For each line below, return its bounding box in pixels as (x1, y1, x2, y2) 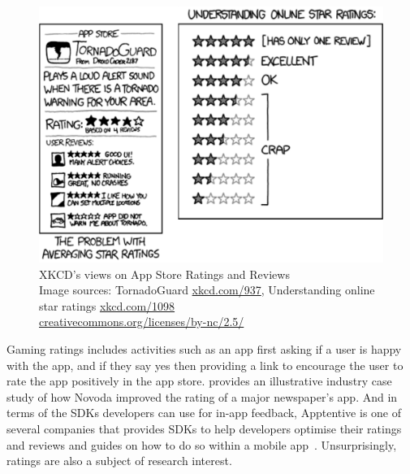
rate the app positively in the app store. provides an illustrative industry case (6, 372, 392, 389)
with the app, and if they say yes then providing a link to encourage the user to (6, 356, 404, 373)
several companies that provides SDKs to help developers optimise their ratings (6, 420, 402, 437)
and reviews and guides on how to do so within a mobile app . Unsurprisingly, (6, 436, 397, 453)
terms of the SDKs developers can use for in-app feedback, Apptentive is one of (6, 404, 402, 421)
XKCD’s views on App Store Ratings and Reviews (39, 265, 290, 282)
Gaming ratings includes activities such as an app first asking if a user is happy (6, 341, 402, 358)
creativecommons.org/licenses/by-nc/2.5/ (39, 313, 244, 330)
